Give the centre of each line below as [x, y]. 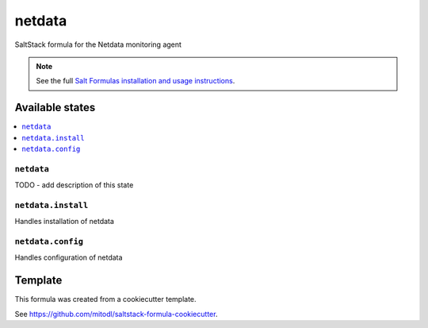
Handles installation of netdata [65, 222]
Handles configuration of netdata [69, 257]
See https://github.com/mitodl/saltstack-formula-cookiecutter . [116, 314]
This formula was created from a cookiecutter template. [106, 299]
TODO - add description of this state [74, 185]
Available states [55, 108]
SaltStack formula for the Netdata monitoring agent [98, 44]
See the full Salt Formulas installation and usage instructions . [136, 81]
